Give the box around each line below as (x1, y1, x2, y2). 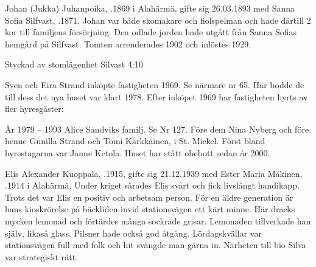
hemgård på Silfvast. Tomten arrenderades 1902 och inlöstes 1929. (5, 37, 251, 50)
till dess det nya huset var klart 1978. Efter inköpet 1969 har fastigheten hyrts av (5, 90, 308, 103)
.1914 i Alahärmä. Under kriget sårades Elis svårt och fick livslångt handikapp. (5, 179, 300, 192)
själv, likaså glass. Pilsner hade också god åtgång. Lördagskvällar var (5, 226, 262, 239)
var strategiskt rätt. (5, 250, 79, 263)
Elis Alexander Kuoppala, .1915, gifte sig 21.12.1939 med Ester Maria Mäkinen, (5, 167, 303, 179)
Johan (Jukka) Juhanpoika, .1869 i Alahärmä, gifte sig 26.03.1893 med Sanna (5, 2, 295, 14)
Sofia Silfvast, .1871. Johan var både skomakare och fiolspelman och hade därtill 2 (5, 13, 311, 26)
